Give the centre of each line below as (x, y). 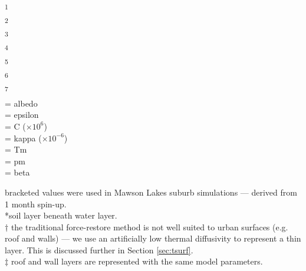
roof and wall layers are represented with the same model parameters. (137, 261)
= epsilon (22, 115)
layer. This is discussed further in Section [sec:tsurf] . (99, 249)
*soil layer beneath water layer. (61, 215)
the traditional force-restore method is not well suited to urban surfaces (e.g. (149, 227)
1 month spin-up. (36, 204)
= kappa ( (23, 138)
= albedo (21, 103)
